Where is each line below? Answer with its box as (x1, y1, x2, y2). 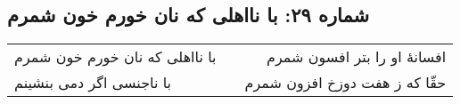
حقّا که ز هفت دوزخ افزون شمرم (244, 72, 447, 93)
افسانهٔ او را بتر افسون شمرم (267, 46, 447, 68)
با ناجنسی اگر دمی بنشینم (14, 72, 172, 93)
